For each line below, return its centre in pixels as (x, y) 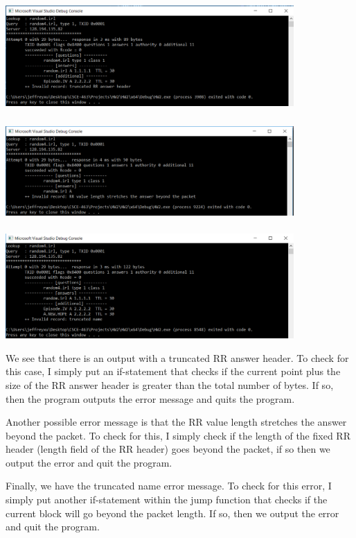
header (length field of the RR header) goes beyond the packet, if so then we (168, 449)
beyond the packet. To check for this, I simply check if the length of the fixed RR (178, 435)
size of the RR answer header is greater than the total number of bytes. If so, (170, 384)
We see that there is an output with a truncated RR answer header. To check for (177, 357)
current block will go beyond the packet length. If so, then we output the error (172, 513)
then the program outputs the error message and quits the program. (150, 398)
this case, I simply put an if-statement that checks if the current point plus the (173, 371)
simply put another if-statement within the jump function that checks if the (167, 500)
